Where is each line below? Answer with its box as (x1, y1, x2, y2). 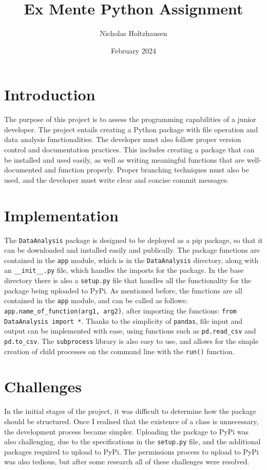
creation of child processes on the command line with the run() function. (4, 345, 235, 356)
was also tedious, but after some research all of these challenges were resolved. (4, 456, 250, 467)
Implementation (4, 204, 119, 225)
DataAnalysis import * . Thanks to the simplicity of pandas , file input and (4, 315, 243, 326)
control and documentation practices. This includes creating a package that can (4, 144, 255, 155)
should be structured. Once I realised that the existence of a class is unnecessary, (4, 416, 259, 426)
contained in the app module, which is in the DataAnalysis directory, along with (4, 254, 259, 265)
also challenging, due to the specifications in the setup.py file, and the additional (4, 436, 261, 447)
